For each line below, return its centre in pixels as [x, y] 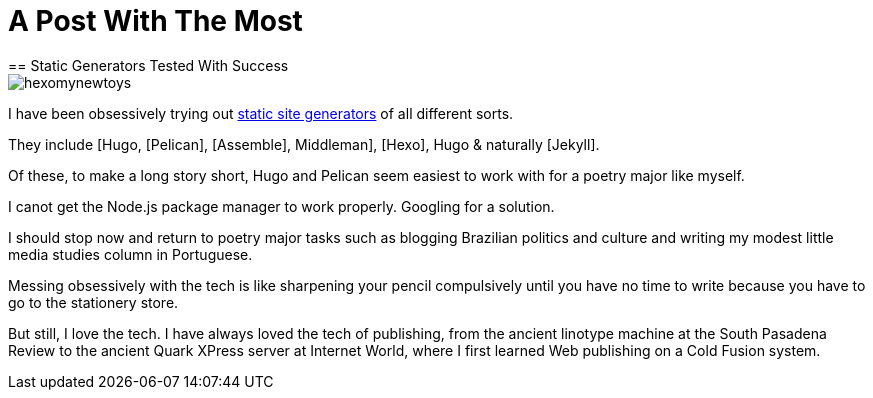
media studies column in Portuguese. [130, 254]
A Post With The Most [155, 21]
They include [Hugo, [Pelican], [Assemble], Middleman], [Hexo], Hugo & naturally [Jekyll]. [304, 144]
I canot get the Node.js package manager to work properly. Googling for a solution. [281, 206]
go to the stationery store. [93, 302]
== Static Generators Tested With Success [148, 65]
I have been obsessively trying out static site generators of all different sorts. [261, 113]
